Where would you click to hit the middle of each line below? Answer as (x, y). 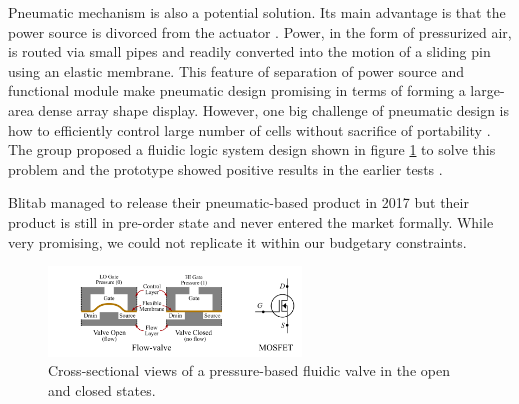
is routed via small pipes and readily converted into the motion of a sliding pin (249, 51)
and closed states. (102, 390)
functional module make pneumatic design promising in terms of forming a (237, 90)
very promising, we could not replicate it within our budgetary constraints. (237, 241)
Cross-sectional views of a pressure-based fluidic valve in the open (249, 370)
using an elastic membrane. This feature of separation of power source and (236, 70)
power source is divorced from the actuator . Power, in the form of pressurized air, (260, 31)
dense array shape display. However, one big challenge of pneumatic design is (274, 109)
